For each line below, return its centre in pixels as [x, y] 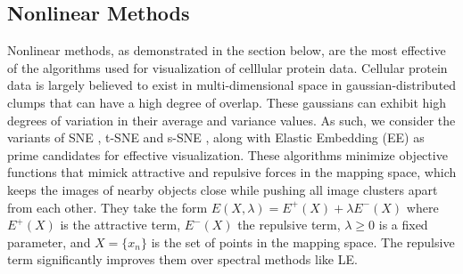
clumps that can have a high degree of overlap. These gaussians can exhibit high [227, 102]
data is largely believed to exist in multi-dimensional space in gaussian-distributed [232, 85]
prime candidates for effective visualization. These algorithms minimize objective [227, 154]
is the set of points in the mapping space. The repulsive [303, 242]
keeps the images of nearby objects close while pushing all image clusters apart [223, 189]
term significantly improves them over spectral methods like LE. [182, 259]
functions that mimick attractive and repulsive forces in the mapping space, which [232, 172]
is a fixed [403, 225]
